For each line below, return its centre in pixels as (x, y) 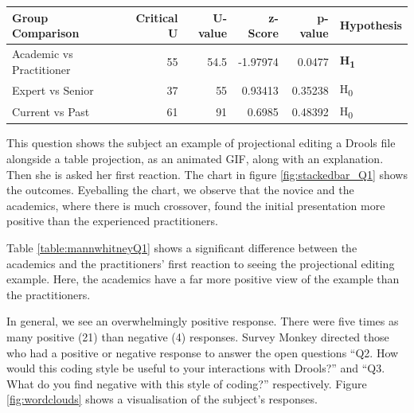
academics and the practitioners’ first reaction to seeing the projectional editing (201, 263)
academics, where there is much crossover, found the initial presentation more (196, 205)
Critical (157, 17)
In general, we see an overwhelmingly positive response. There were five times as (203, 321)
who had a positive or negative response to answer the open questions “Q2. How (203, 352)
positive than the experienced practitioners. (112, 221)
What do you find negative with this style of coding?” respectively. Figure (187, 383)
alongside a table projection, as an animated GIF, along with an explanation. (195, 158)
